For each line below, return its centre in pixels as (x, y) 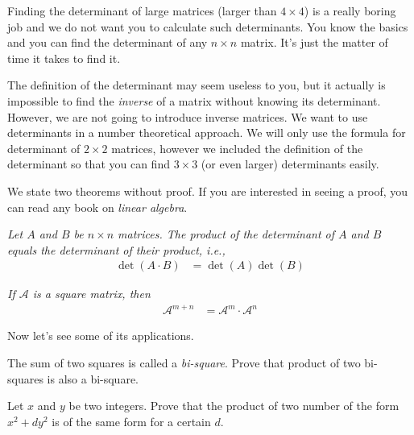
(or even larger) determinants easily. (290, 164)
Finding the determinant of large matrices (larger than (142, 10)
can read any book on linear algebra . (97, 207)
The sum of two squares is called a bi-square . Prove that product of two (184, 363)
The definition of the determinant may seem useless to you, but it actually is (197, 85)
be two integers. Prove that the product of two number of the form (234, 406)
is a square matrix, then (91, 294)
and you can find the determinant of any (108, 42)
